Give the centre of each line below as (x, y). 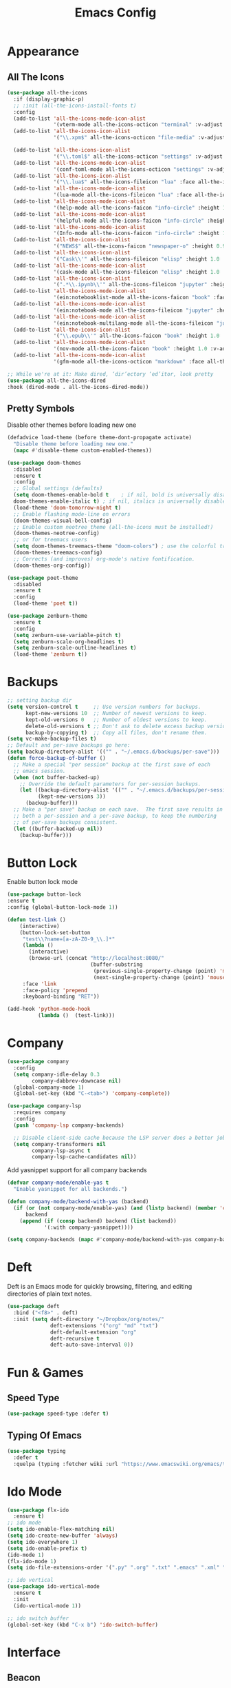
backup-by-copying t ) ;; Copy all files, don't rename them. (116, 732)
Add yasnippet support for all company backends (77, 1170)
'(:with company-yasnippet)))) (89, 1227)
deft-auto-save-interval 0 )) (92, 1345)
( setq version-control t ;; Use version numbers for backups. (104, 707)
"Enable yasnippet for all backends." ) (70, 1189)
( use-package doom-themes (44, 463)
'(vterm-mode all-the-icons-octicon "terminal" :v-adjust (138, 125)
